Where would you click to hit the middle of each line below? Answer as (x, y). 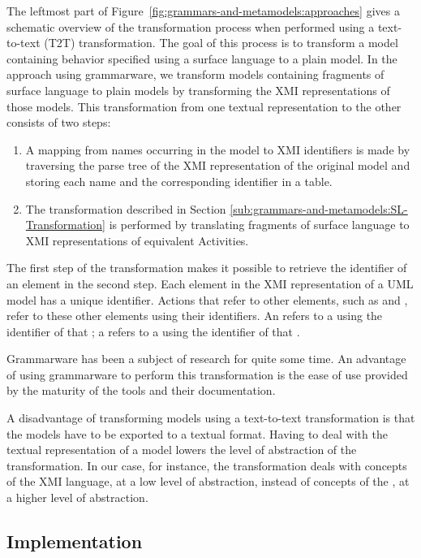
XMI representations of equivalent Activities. (137, 240)
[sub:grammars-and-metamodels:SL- (319, 208)
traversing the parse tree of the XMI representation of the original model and (218, 165)
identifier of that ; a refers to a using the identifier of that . (153, 331)
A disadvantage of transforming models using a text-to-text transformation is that (211, 418)
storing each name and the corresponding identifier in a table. (179, 181)
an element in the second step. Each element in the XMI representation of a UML (210, 283)
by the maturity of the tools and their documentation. (141, 390)
